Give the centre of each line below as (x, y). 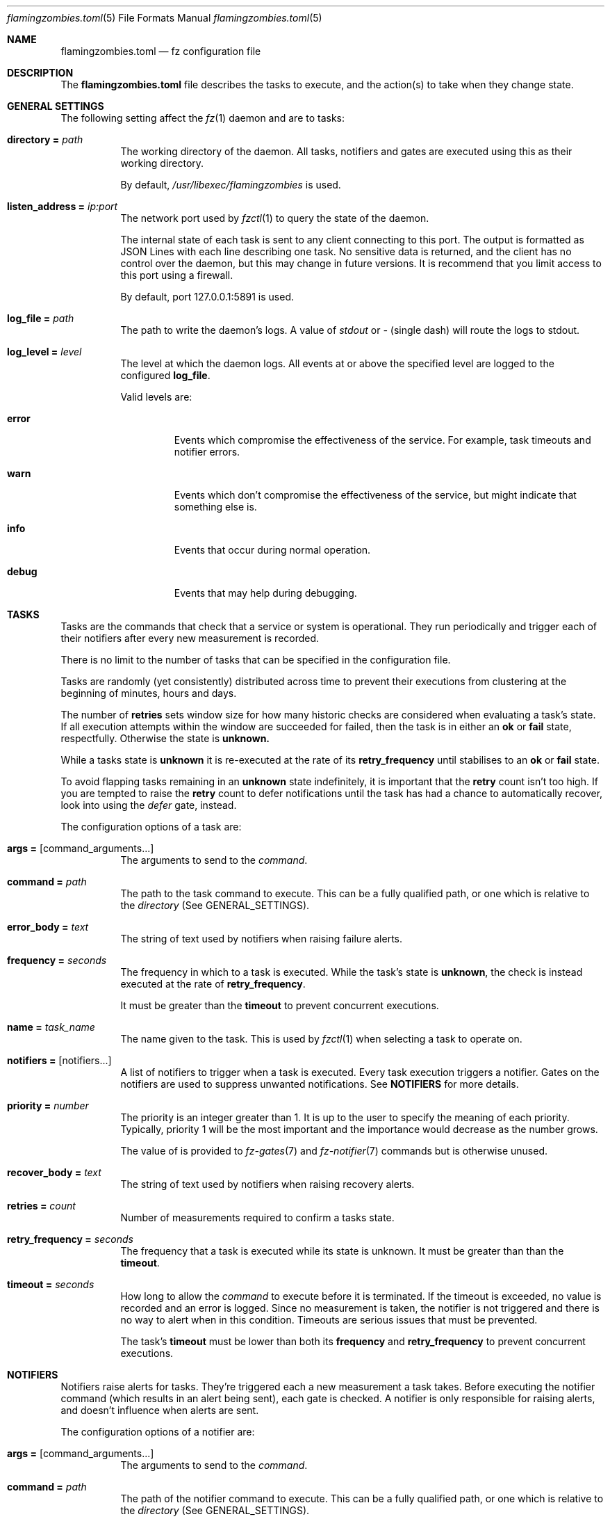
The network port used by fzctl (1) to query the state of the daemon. (275, 218)
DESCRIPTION (40, 73)
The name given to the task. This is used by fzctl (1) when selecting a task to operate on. (321, 1039)
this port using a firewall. (177, 275)
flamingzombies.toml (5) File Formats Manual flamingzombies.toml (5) (165, 18)
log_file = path (41, 318)
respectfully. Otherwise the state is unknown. (165, 738)
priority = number (48, 1106)
